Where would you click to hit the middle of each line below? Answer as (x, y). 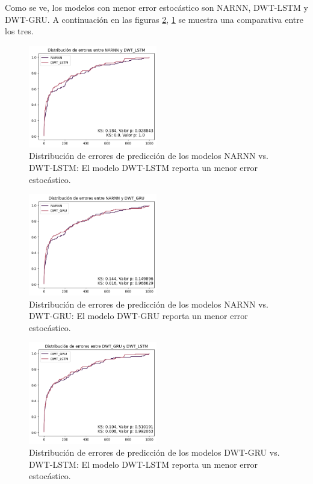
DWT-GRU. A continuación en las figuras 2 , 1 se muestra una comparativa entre (154, 19)
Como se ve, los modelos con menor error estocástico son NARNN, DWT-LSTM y (156, 7)
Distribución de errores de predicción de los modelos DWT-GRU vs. (154, 452)
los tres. (19, 31)
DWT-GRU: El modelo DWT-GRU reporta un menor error (138, 316)
